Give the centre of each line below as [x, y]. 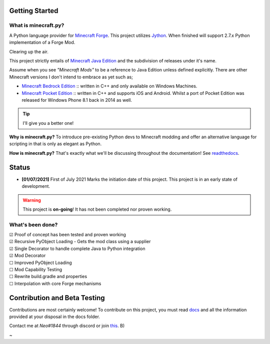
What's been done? [33, 225]
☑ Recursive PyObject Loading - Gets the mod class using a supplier [80, 242]
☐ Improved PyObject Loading [40, 263]
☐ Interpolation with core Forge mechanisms [55, 283]
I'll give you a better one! [48, 123]
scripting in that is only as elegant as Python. [55, 144]
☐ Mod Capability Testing [36, 270]
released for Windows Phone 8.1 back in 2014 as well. [77, 100]
